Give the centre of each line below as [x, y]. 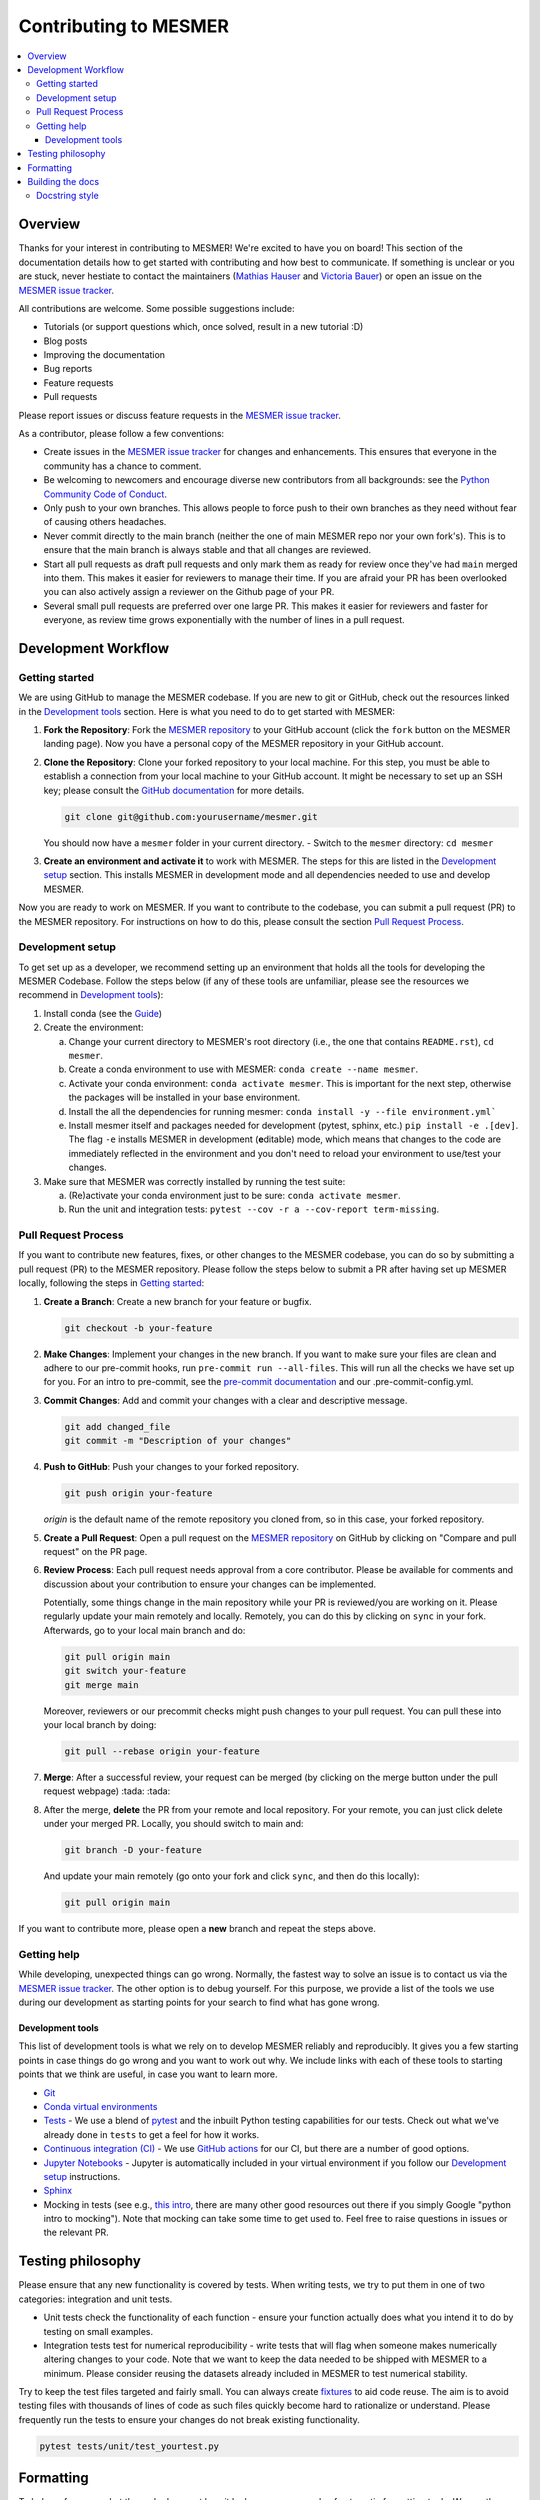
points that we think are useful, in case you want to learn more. [148, 2074]
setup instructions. [82, 2176]
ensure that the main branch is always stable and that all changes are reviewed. [207, 550]
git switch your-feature [125, 1671]
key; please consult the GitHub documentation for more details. [174, 790]
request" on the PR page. [95, 1551]
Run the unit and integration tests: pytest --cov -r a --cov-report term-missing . [254, 1209]
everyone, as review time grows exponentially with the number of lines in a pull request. [224, 620]
